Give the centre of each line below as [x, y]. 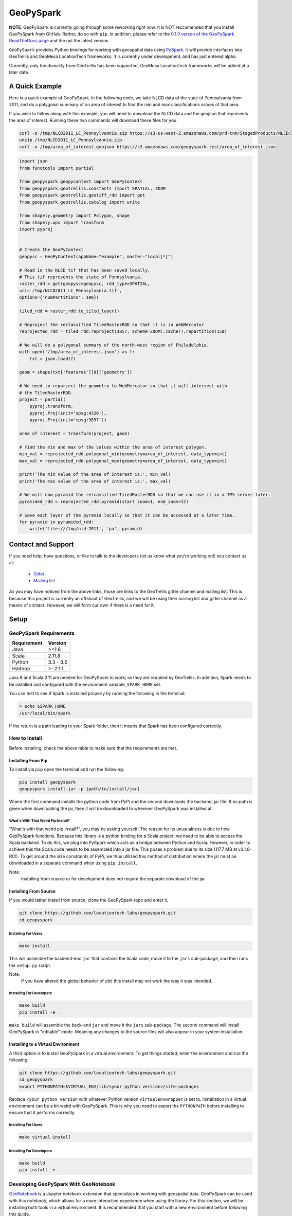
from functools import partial [57, 168]
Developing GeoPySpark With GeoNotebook [62, 1184]
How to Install [26, 738]
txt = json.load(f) [53, 358]
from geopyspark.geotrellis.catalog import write [80, 202]
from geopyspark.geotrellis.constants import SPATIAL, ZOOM [92, 188]
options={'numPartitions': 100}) [59, 297]
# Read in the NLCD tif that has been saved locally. [85, 270]
